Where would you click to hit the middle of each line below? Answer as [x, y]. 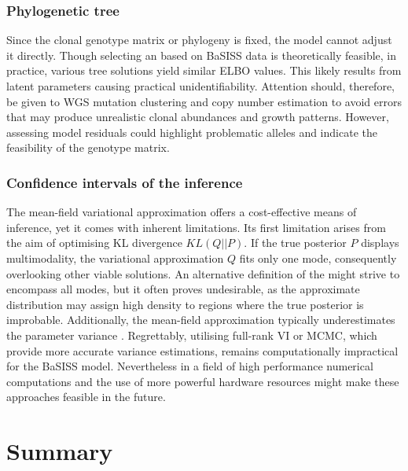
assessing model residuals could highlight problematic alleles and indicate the [192, 132]
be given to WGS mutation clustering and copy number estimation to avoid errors [204, 101]
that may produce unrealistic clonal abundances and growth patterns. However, [198, 117]
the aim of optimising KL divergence [94, 243]
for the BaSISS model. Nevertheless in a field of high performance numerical [190, 366]
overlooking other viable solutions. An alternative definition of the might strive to [203, 273]
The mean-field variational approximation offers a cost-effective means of [182, 212]
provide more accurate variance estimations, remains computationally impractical [202, 350]
